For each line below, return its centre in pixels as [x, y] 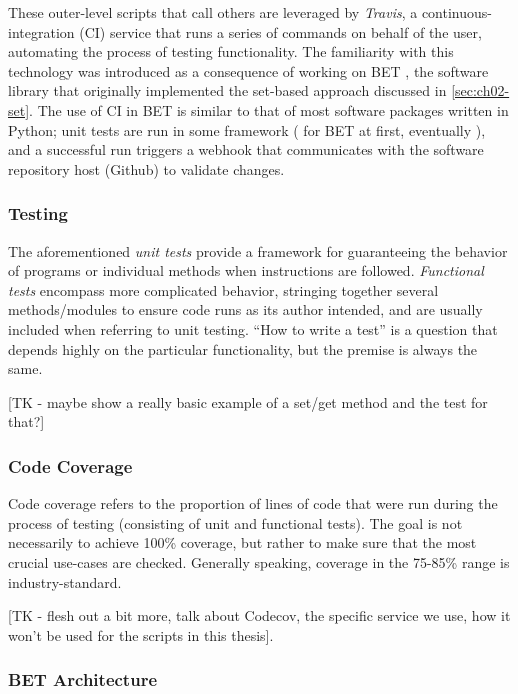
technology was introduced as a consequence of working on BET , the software [248, 70]
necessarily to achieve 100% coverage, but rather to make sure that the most [242, 542]
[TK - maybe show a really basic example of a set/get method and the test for [248, 401]
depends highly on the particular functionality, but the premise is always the [243, 348]
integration [41, 31]
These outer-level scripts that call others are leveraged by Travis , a [213, 12]
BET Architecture [83, 679]
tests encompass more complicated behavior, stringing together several [223, 289]
